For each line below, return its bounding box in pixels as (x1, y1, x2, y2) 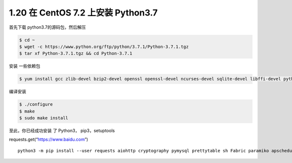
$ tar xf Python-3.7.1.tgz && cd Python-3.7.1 (19, 51, 132, 56)
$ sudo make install (19, 115, 68, 121)
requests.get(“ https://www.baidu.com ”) (9, 136, 89, 143)
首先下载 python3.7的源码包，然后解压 (9, 24, 86, 30)
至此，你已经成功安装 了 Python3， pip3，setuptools (9, 128, 115, 133)
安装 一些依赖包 (9, 63, 40, 69)
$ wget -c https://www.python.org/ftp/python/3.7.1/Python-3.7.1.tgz (19, 44, 189, 49)
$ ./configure (19, 102, 53, 107)
